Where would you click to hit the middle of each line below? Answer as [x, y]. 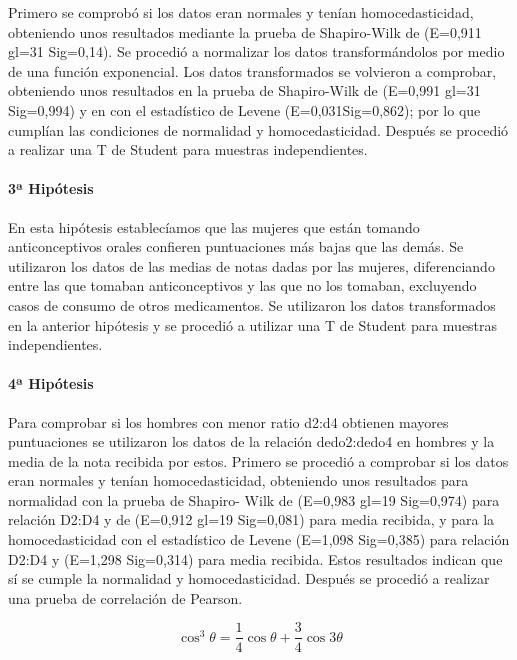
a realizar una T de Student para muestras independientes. [188, 149]
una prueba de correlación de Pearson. [125, 597]
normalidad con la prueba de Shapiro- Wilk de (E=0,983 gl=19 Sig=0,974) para [254, 499]
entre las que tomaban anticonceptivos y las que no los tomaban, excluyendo [242, 285]
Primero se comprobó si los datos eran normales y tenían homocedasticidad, [241, 12]
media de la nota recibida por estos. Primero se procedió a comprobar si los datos [258, 460]
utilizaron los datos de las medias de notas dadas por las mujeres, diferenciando [251, 265]
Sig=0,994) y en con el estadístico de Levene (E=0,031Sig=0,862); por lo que [244, 109]
